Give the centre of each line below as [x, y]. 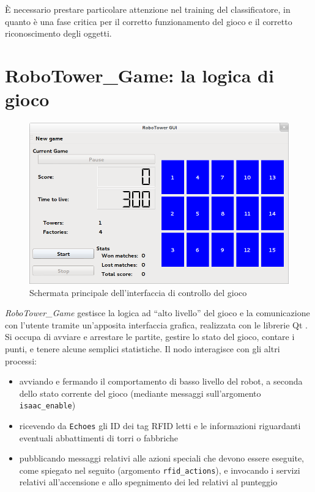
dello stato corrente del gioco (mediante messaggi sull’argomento [140, 393]
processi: [21, 360]
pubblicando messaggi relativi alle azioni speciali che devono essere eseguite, [162, 458]
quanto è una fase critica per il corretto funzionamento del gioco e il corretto [149, 21]
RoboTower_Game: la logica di [139, 75]
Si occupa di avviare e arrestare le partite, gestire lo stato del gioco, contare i [150, 337]
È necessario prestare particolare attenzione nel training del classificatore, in [148, 9]
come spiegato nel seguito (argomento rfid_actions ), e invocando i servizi [160, 470]
